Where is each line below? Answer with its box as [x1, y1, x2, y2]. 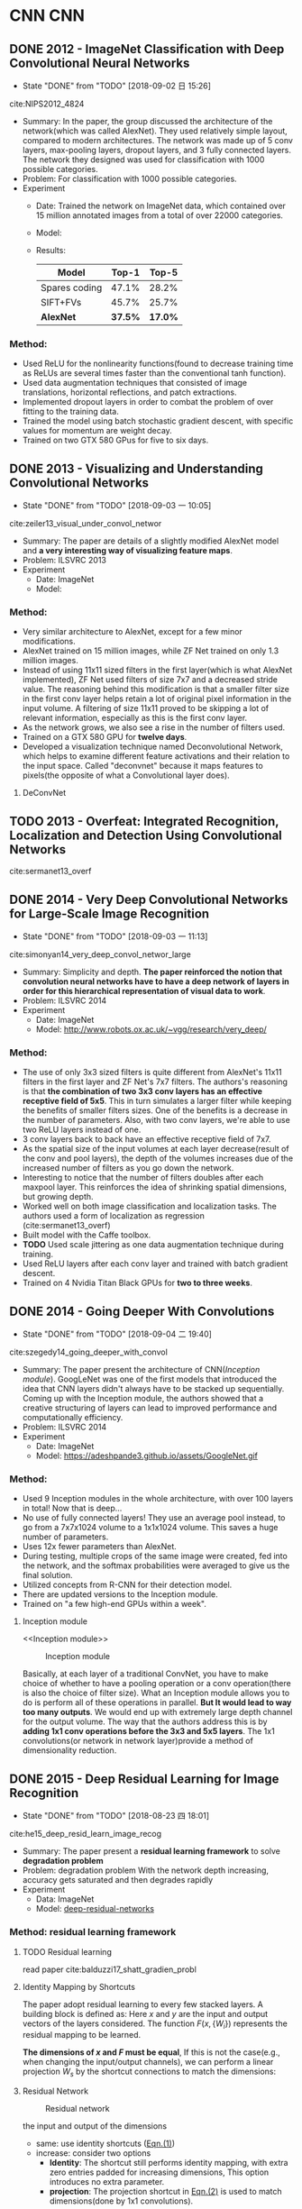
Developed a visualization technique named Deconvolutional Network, [22, 741, 284, 753]
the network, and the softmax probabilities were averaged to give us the [22, 1560, 290, 1571]
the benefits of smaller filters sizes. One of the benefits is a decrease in [22, 1105, 288, 1116]
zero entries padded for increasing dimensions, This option [49, 2167, 270, 2177]
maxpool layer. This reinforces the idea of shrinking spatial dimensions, [22, 1182, 287, 1192]
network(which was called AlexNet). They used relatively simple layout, [22, 125, 288, 136]
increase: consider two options [35, 2148, 151, 2159]
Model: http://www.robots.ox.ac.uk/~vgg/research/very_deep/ [35, 1024, 268, 1035]
